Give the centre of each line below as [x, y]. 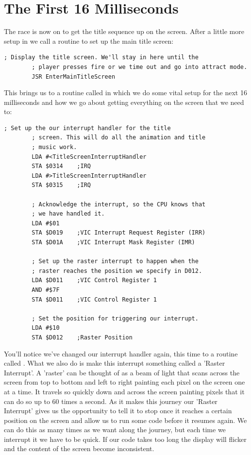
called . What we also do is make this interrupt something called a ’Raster [115, 363]
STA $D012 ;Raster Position [82, 337]
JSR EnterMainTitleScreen [74, 76]
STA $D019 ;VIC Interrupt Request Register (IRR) [119, 233]
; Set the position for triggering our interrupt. [115, 318]
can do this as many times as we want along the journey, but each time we [115, 430]
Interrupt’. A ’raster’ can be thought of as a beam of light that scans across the [122, 372]
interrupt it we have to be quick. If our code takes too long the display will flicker [125, 439]
